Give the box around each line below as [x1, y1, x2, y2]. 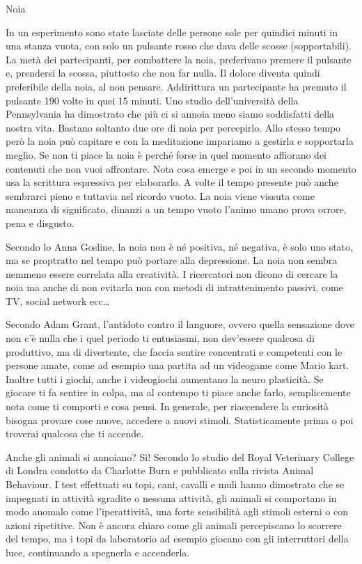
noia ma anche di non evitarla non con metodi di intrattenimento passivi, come [6, 280, 343, 295]
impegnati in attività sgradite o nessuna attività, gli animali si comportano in [6, 490, 337, 505]
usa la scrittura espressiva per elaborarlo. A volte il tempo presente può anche [6, 175, 338, 189]
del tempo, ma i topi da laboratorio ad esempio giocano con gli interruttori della [6, 531, 349, 546]
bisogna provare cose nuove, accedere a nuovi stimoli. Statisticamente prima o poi [6, 412, 354, 427]
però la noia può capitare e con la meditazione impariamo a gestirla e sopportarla [6, 134, 354, 148]
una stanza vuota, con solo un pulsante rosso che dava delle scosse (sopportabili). [6, 38, 352, 53]
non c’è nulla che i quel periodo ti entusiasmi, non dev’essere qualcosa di [6, 331, 315, 345]
